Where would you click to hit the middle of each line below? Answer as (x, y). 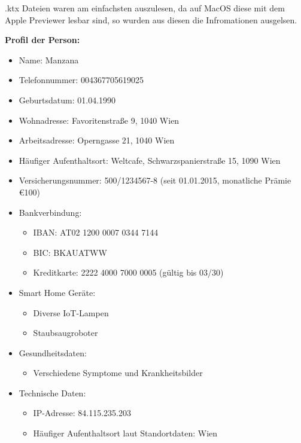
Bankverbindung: (50, 212)
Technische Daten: (52, 392)
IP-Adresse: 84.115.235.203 (82, 413)
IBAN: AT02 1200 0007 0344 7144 (96, 232)
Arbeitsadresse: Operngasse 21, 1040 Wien (97, 140)
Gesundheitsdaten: (53, 352)
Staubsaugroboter (66, 333)
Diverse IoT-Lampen (71, 312)
